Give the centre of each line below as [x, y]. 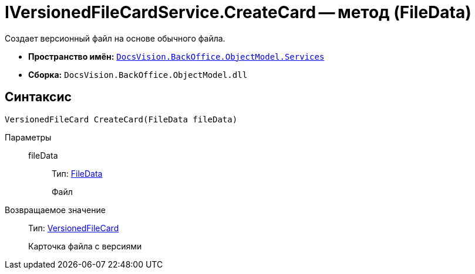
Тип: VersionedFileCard [74, 228]
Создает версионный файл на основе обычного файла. [115, 38]
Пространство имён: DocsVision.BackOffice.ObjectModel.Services [176, 56]
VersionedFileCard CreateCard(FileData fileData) [121, 119]
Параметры [28, 137]
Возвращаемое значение [55, 210]
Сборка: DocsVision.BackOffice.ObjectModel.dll [138, 74]
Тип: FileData [77, 173]
